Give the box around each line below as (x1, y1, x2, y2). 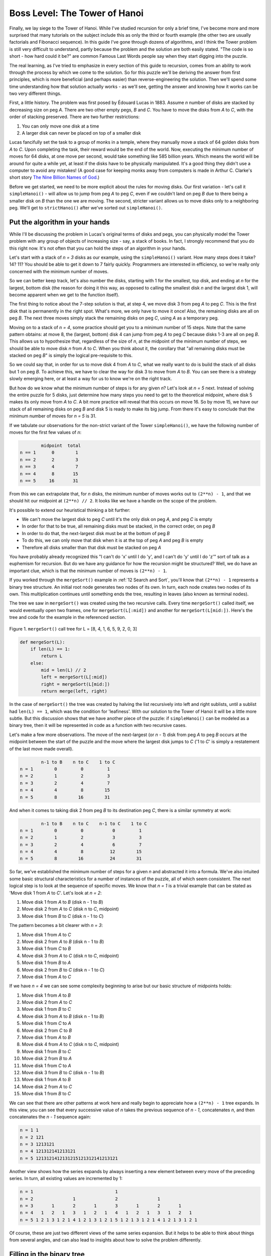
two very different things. (9, 90, 62, 96)
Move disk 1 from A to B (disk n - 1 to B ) (22, 899, 103, 905)
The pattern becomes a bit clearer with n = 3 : (9, 922, 103, 928)
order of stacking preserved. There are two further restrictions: (9, 114, 140, 120)
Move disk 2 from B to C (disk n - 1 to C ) (22, 967, 105, 973)
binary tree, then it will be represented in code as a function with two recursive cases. (9, 722, 187, 728)
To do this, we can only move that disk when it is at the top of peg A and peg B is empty (22, 538, 203, 544)
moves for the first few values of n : (9, 429, 82, 435)
